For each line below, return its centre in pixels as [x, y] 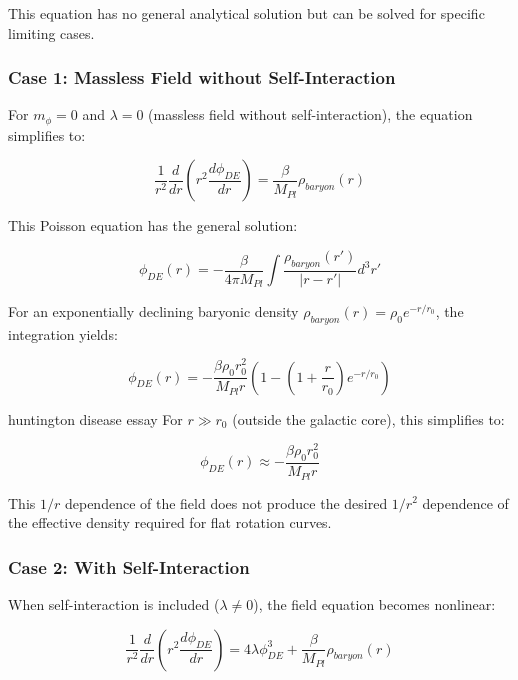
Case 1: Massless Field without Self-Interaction [202, 77]
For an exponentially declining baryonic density [153, 310]
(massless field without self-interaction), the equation [310, 114]
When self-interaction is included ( [114, 603]
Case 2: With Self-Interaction [129, 566]
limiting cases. [51, 32]
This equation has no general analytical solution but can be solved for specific [246, 13]
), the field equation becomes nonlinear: [374, 603]
